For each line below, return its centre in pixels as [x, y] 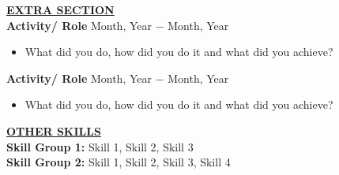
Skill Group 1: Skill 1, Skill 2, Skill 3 [100, 146]
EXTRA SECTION [60, 9]
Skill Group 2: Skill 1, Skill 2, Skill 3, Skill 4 [119, 162]
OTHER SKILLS [54, 130]
